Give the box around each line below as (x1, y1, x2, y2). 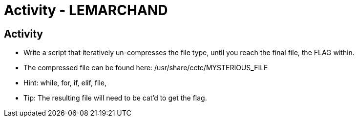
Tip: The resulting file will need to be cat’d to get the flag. (23, 94, 207, 102)
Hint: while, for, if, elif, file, (23, 79, 107, 87)
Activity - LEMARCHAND (4, 2, 168, 19)
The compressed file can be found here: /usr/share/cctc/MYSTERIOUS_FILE (23, 63, 268, 72)
